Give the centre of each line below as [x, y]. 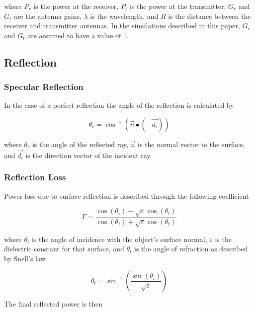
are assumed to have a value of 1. [78, 35]
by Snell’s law [25, 258]
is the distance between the [210, 16]
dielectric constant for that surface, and [64, 249]
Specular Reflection [44, 87]
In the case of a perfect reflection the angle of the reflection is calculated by [119, 105]
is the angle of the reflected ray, [80, 144]
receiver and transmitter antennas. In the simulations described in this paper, [122, 26]
